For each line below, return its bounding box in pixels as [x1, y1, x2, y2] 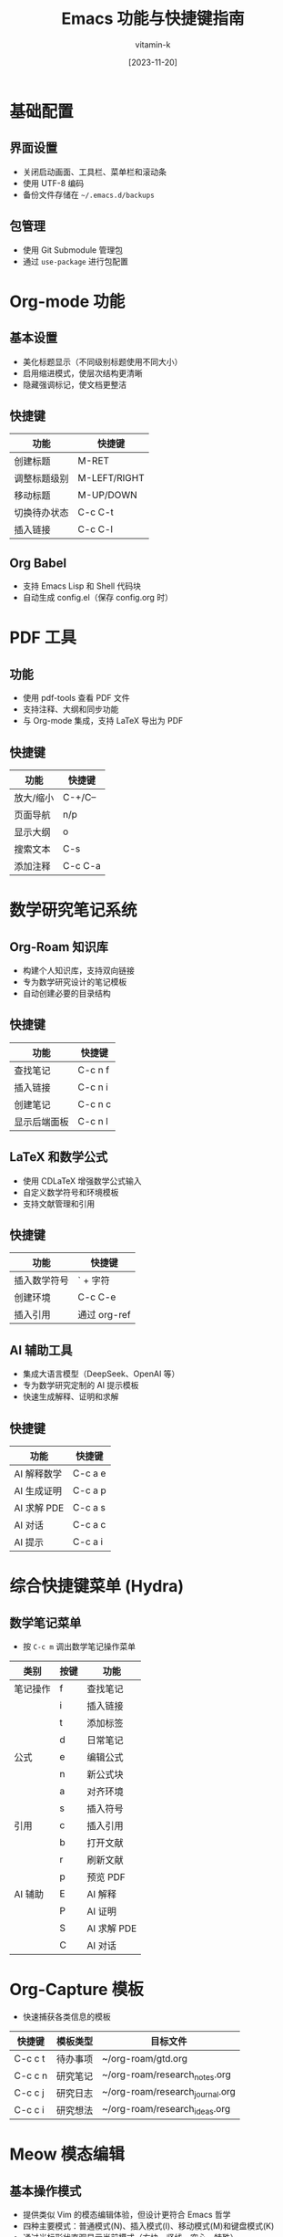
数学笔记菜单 [9, 1615, 82, 1630]
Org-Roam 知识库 [9, 939, 109, 955]
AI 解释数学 [14, 1468, 62, 1480]
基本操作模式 [9, 2183, 82, 2199]
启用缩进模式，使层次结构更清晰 [22, 367, 143, 379]
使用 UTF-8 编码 [22, 177, 85, 188]
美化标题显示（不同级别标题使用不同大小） [22, 356, 183, 367]
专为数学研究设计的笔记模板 [22, 977, 127, 987]
